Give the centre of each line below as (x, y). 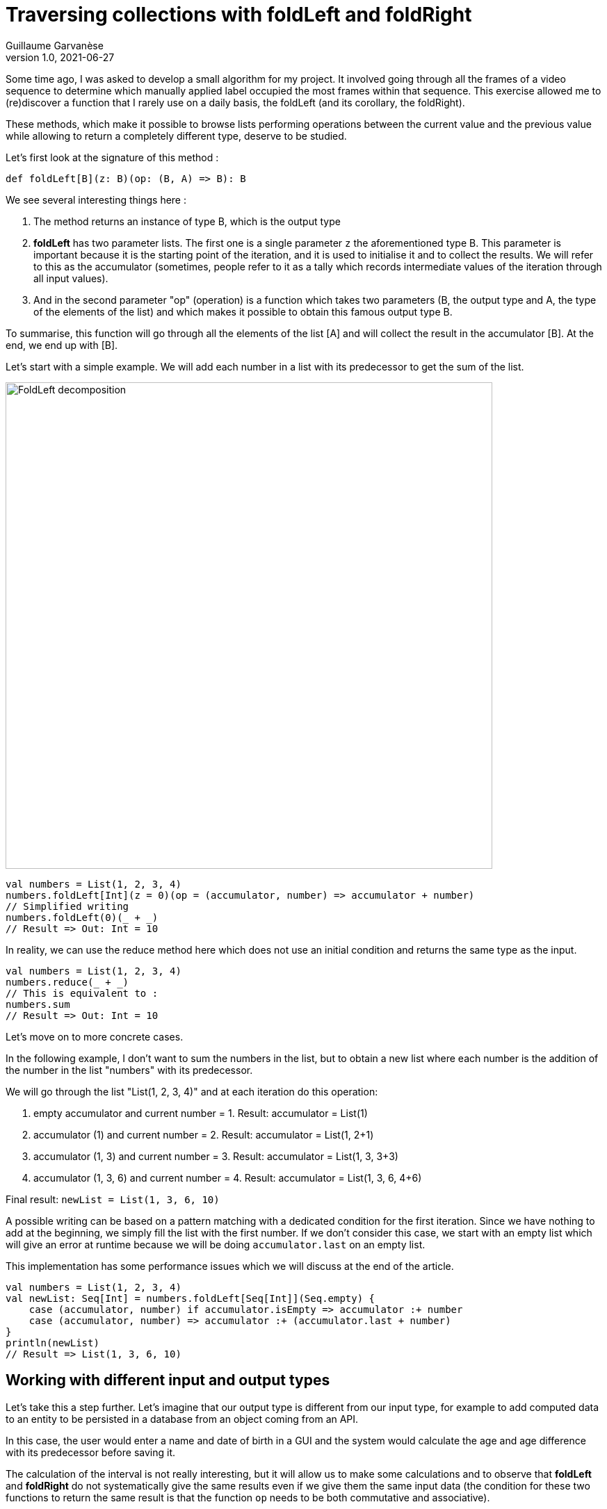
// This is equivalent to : (82, 993)
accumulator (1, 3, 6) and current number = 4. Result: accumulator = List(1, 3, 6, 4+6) (228, 1177)
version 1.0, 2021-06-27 (60, 57)
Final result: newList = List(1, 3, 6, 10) (113, 1199)
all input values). (71, 278)
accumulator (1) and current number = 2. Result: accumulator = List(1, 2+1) (204, 1134)
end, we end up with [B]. (62, 345)
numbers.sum (38, 1004)
